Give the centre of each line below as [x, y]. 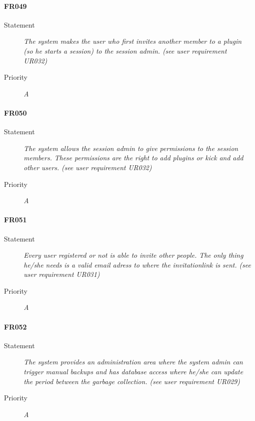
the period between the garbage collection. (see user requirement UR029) [132, 381]
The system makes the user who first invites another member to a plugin [133, 41]
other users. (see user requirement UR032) [88, 167]
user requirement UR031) [62, 274]
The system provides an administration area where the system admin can [133, 362]
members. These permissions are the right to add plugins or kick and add [134, 158]
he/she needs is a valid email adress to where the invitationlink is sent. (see [137, 264]
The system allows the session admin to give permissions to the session [131, 148]
